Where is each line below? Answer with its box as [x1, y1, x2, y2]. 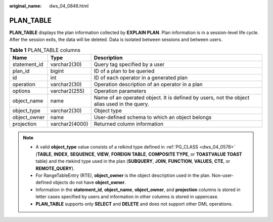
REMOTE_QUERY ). [35, 165, 75, 171]
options [12, 88, 30, 95]
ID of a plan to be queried [94, 67, 155, 75]
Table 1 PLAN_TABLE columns [9, 46, 81, 53]
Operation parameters [94, 88, 147, 95]
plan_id [12, 67, 30, 75]
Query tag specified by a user [94, 61, 165, 68]
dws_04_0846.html [49, 3, 89, 9]
